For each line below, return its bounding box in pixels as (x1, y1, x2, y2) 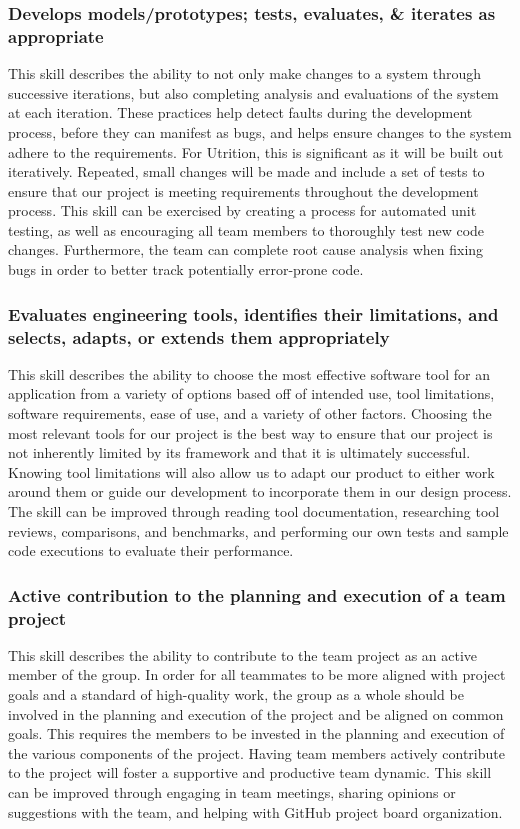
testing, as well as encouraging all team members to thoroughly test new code (8, 219, 485, 240)
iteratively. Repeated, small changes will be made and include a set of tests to (8, 161, 485, 182)
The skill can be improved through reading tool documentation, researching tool (8, 500, 500, 521)
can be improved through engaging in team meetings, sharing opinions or (8, 782, 456, 803)
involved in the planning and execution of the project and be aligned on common (8, 703, 504, 724)
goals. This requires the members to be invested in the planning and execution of (8, 723, 505, 744)
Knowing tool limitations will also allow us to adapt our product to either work (8, 461, 495, 482)
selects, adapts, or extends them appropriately (8, 324, 390, 349)
